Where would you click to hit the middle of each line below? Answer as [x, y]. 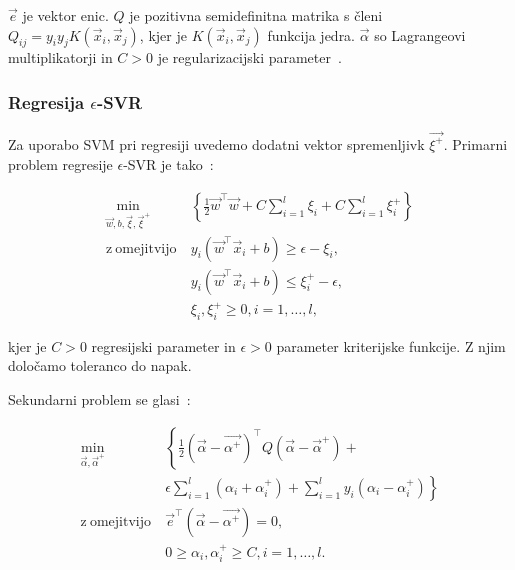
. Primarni [475, 143]
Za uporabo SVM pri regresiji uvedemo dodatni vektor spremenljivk [216, 143]
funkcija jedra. [311, 34]
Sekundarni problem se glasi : [99, 399]
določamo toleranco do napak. [100, 365]
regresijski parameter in [163, 345]
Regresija [46, 101]
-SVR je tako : [168, 163]
